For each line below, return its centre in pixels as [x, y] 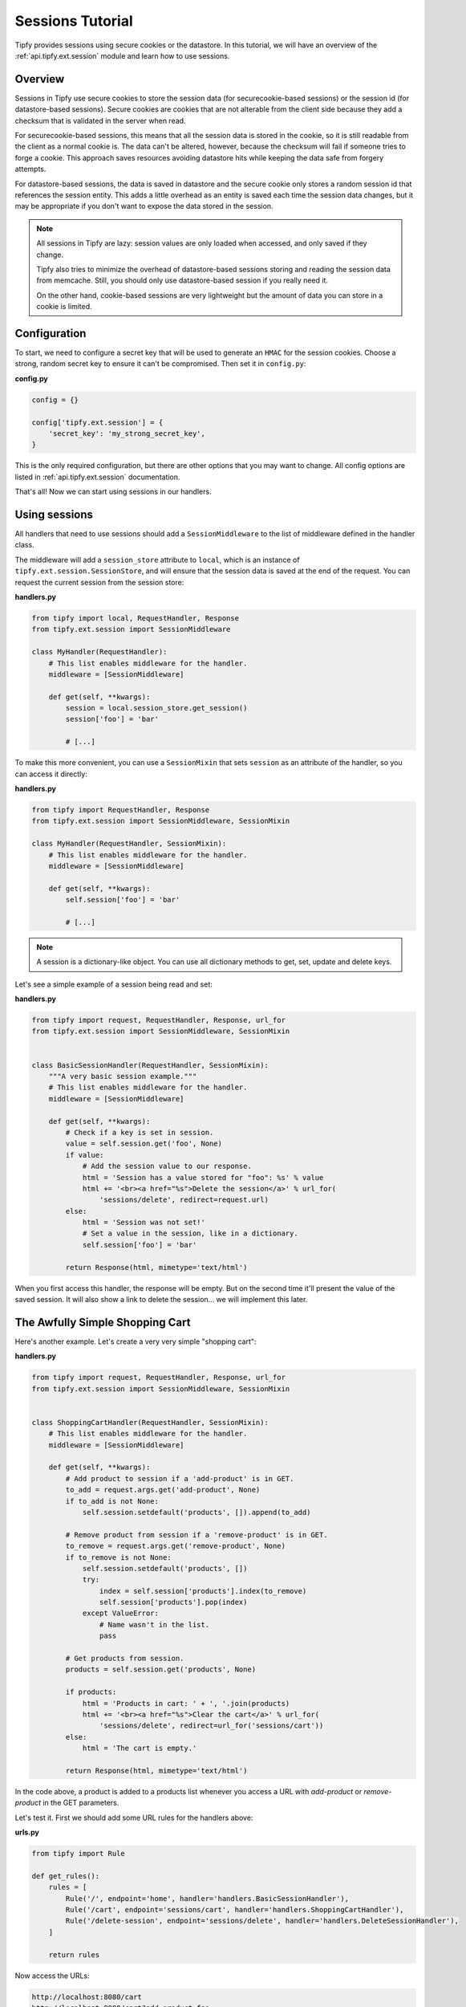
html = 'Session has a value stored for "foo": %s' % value [203, 1177]
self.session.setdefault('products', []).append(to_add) [197, 1512]
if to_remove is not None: [118, 1557]
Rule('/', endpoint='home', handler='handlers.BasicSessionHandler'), [207, 1898]
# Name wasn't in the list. [154, 1624]
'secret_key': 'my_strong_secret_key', [127, 433]
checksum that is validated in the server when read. [100, 120]
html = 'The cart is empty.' [140, 1748]
